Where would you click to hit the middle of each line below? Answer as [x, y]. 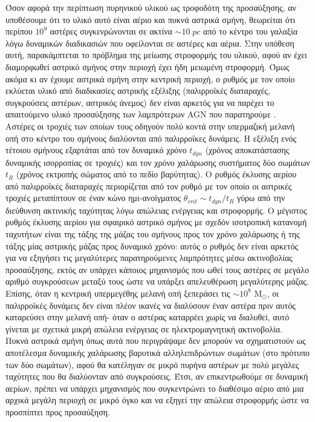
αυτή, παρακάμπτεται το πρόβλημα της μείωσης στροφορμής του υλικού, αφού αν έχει [156, 55]
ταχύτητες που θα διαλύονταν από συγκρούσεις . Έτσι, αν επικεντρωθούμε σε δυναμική [157, 376]
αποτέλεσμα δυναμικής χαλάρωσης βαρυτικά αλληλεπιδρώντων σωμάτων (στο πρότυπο [157, 352]
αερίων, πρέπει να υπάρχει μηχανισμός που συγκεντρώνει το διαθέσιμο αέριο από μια [155, 388]
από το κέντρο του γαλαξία [251, 31]
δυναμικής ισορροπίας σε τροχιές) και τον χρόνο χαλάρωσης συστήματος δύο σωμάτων [158, 162]
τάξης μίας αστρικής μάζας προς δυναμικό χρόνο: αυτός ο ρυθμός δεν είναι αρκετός [152, 246]
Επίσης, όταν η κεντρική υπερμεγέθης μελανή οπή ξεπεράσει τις [118, 293]
